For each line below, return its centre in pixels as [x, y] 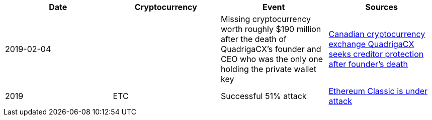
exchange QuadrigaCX [371, 44]
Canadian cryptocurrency [377, 34]
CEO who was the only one [272, 59]
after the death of [254, 39]
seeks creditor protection [376, 54]
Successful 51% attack [264, 96]
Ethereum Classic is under [378, 91]
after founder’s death [368, 64]
